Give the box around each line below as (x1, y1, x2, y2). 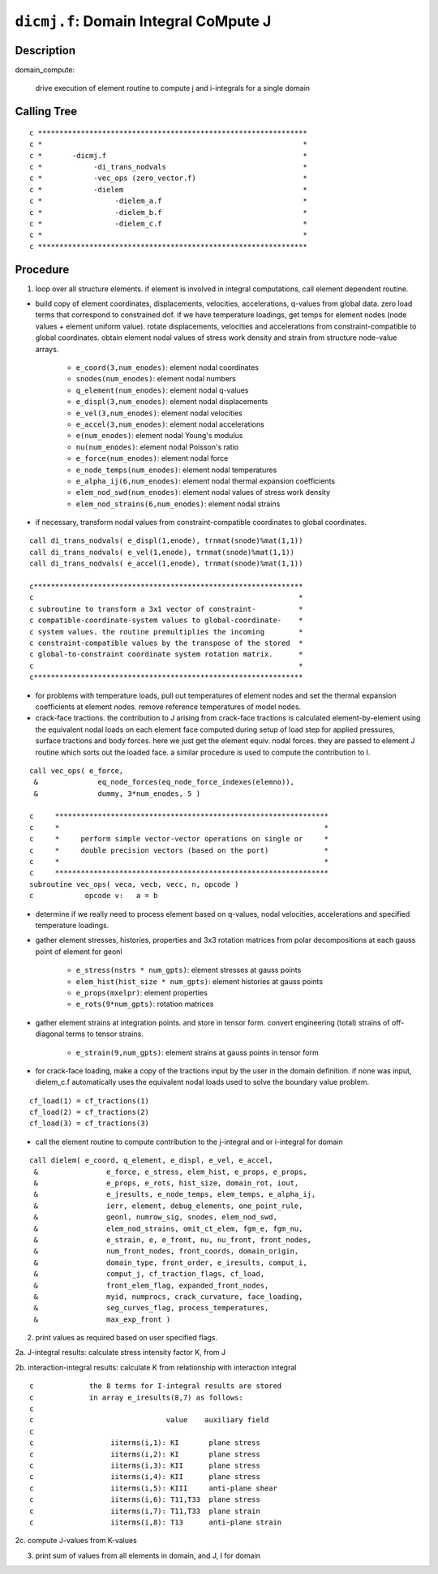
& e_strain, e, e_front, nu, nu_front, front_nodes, (33, 1235, 312, 1245)
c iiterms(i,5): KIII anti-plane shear (29, 1483, 277, 1493)
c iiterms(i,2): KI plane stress (29, 1449, 261, 1459)
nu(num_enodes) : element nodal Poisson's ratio (75, 442, 239, 452)
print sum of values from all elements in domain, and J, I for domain (35, 1550, 261, 1560)
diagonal (35, 1029, 65, 1039)
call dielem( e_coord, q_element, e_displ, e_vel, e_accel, (29, 1156, 273, 1165)
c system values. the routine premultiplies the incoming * (29, 627, 303, 636)
